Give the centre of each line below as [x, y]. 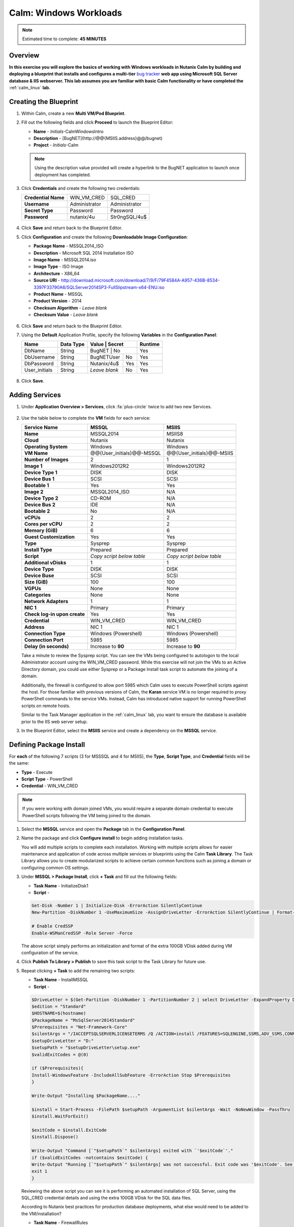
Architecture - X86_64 [57, 273]
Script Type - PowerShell [47, 779]
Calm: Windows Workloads [66, 13]
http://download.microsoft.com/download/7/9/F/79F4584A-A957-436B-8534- [140, 280]
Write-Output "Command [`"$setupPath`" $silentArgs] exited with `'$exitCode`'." [133, 1151]
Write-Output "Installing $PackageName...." [86, 1095]
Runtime [150, 345]
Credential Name [44, 198]
